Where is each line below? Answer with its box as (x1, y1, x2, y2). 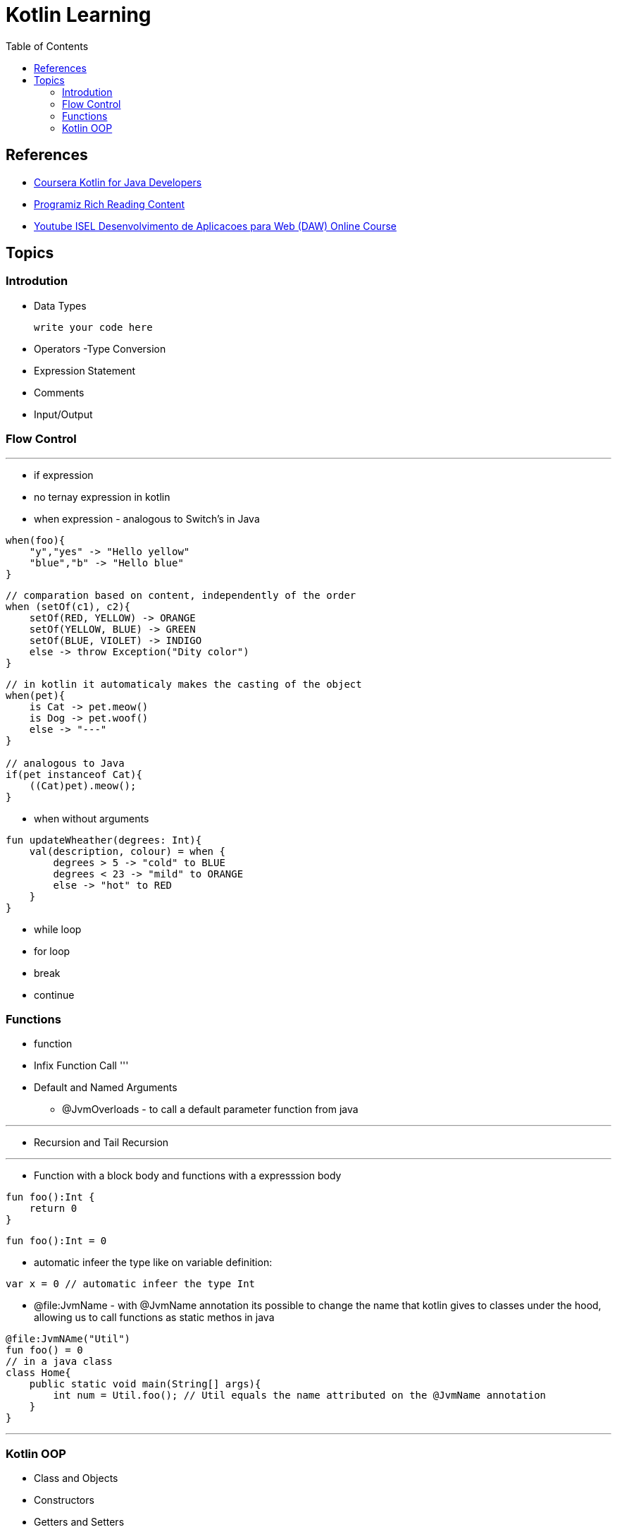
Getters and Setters (34, 1516, 125, 1528)
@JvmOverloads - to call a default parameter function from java (62, 1103, 359, 1116)
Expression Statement (34, 364, 135, 377)
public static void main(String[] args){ (29, 1378, 261, 1390)
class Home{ (6, 1367, 71, 1379)
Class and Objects (34, 1472, 118, 1485)
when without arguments (34, 812, 149, 825)
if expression (34, 468, 94, 481)
